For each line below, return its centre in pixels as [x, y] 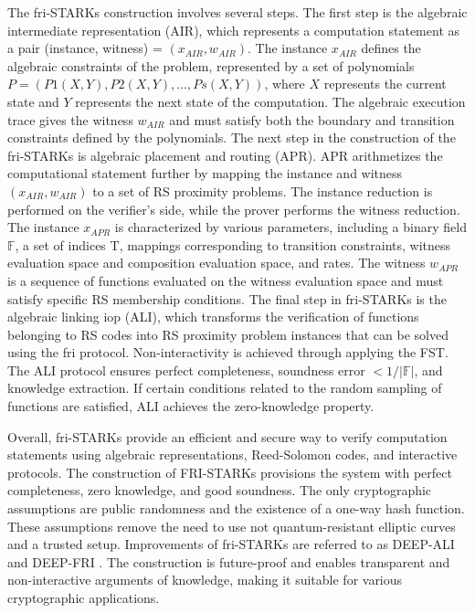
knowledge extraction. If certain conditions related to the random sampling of [225, 388]
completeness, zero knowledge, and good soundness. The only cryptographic [220, 490]
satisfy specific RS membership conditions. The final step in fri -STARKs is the [227, 298]
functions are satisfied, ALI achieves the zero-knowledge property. [191, 406]
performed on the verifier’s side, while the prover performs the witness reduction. [234, 209]
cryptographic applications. [84, 597]
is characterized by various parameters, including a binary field [290, 227]
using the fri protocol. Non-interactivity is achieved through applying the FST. [228, 352]
